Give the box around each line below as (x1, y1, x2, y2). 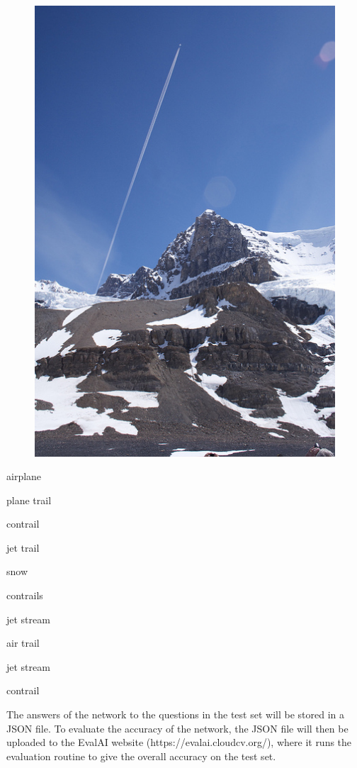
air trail (6, 635, 40, 650)
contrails (6, 588, 43, 603)
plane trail (6, 492, 52, 507)
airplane (6, 469, 42, 484)
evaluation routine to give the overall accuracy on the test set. (6, 748, 276, 763)
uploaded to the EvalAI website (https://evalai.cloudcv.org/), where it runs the (6, 735, 352, 750)
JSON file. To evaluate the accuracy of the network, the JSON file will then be (6, 720, 348, 735)
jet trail (6, 540, 40, 555)
